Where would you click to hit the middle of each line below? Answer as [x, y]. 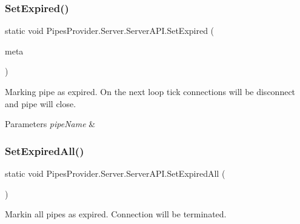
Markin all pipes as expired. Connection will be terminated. [116, 214]
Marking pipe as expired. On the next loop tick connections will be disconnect [150, 91]
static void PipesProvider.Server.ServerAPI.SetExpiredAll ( [115, 173]
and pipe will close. [41, 103]
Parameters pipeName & [50, 124]
